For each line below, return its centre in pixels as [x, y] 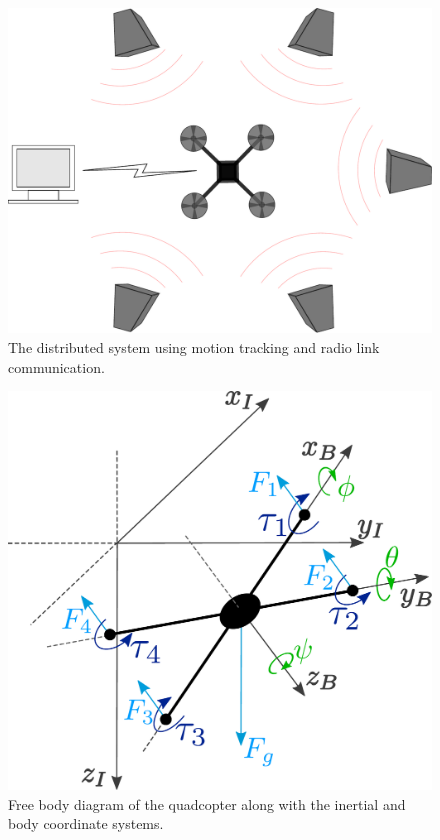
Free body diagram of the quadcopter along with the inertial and [207, 803]
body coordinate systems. [86, 823]
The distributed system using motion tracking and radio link [194, 347]
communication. [56, 366]
